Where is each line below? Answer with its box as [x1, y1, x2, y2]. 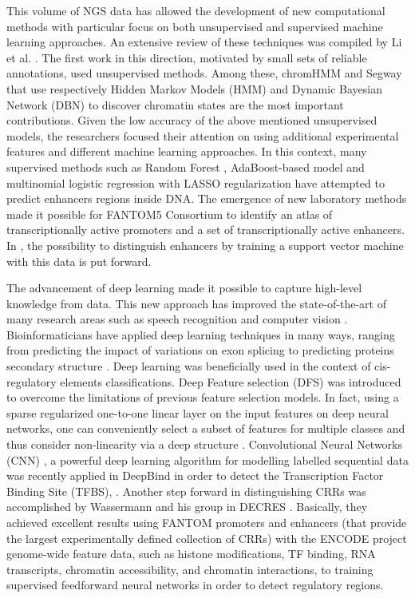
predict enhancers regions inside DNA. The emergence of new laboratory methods [6, 190, 407, 207]
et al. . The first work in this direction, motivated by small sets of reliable [6, 49, 367, 65]
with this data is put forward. [6, 252, 152, 269]
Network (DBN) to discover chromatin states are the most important [6, 96, 344, 113]
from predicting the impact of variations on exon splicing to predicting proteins [6, 342, 394, 358]
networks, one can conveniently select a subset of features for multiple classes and [6, 420, 405, 437]
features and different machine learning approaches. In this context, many [6, 143, 367, 160]
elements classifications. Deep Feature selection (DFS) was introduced [60, 373, 401, 390]
